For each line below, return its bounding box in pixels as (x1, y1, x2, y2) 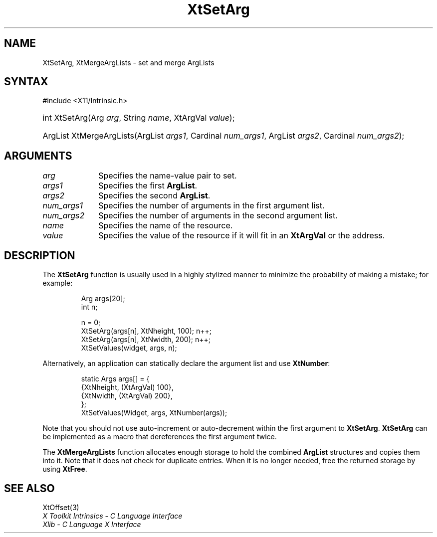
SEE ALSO (4, 482, 55, 495)
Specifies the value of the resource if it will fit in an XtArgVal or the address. (98, 230, 385, 241)
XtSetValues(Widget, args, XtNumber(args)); (81, 408, 227, 417)
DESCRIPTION (4, 249, 75, 262)
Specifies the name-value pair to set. (98, 171, 237, 181)
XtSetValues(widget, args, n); (81, 344, 177, 353)
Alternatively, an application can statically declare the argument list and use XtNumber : (42, 359, 330, 368)
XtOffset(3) (42, 503, 79, 512)
